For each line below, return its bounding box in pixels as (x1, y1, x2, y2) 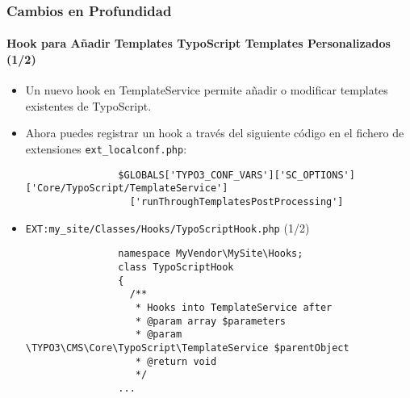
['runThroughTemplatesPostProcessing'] (129, 195, 344, 207)
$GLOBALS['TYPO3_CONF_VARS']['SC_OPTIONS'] (118, 169, 355, 181)
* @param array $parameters (135, 315, 286, 327)
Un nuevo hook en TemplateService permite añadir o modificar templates (25, 82, 388, 98)
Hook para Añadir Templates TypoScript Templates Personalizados (6, 35, 391, 52)
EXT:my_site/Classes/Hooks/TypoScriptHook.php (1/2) (25, 219, 310, 236)
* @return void (135, 355, 217, 367)
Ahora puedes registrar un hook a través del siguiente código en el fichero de (25, 124, 404, 141)
